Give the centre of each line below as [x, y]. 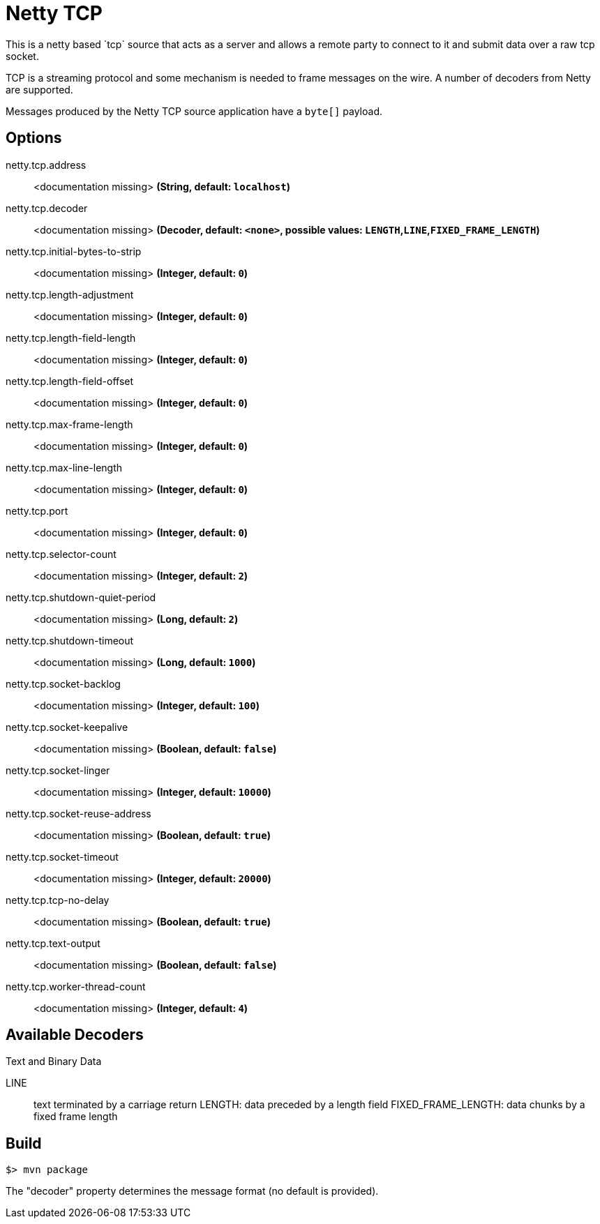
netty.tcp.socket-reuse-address [78, 813]
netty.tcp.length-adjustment [70, 294]
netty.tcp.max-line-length [64, 467]
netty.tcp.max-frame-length [69, 424]
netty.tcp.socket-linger [58, 770]
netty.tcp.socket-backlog [63, 683]
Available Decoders [75, 1035]
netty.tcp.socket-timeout [62, 856]
